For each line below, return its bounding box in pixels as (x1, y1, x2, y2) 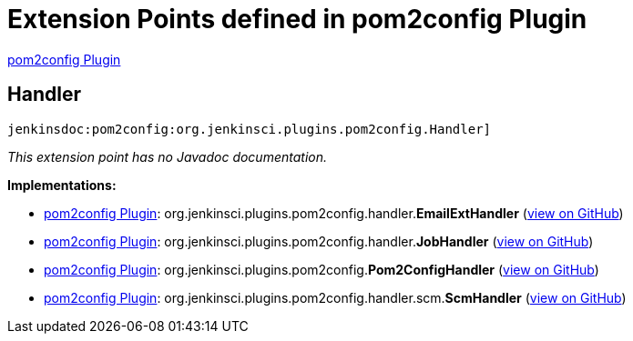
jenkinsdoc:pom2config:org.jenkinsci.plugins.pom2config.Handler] (7, 121, 492, 136)
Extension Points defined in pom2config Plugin (7, 4, 587, 35)
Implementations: (7, 176, 117, 193)
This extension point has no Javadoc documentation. (7, 148, 328, 165)
